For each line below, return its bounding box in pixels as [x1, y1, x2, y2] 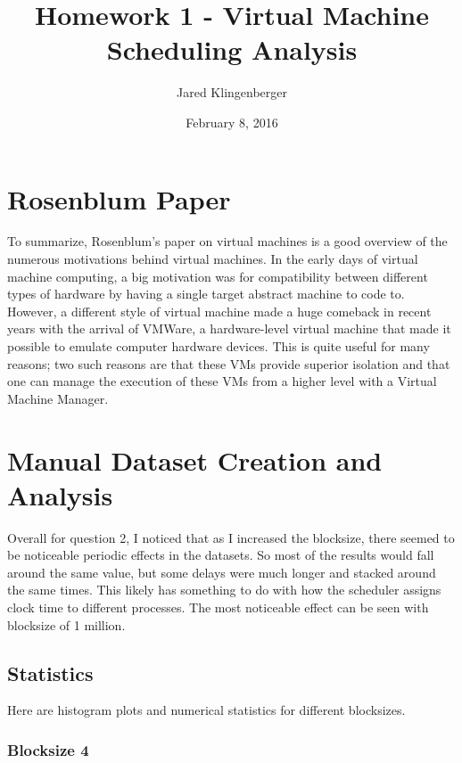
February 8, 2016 [186, 112, 278, 131]
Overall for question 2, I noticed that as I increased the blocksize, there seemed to [7, 528, 455, 546]
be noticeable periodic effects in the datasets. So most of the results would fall [7, 546, 434, 564]
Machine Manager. [7, 389, 109, 407]
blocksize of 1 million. [7, 615, 126, 634]
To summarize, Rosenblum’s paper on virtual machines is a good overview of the [7, 232, 448, 250]
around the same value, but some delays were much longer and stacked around [7, 562, 436, 581]
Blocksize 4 [7, 738, 89, 760]
